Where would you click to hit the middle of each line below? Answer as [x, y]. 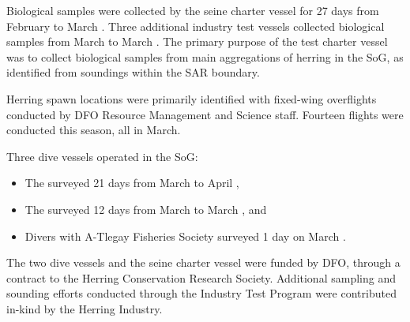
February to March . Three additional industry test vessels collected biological [196, 26]
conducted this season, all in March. [94, 130]
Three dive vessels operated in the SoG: [102, 156]
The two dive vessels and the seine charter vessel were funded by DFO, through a [203, 262]
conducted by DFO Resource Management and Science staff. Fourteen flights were [205, 114]
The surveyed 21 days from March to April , [132, 183]
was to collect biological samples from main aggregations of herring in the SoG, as [205, 56]
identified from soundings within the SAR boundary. [133, 72]
